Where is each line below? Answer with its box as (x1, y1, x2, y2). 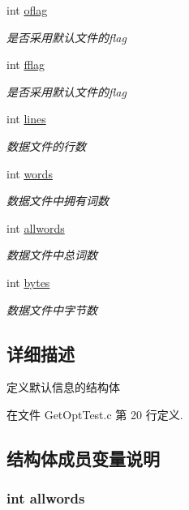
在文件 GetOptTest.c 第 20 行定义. (6, 405, 183, 422)
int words (6, 165, 53, 182)
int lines (6, 110, 46, 127)
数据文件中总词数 (6, 246, 97, 264)
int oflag (6, 2, 48, 18)
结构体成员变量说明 (6, 445, 160, 470)
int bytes (6, 273, 50, 290)
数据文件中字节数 (6, 301, 97, 318)
